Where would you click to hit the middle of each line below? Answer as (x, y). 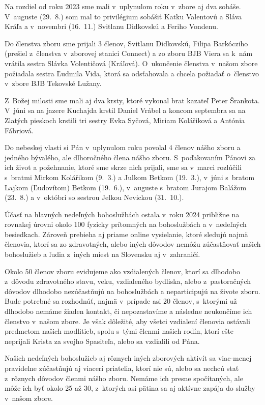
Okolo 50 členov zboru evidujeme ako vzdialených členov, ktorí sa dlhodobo (122, 271)
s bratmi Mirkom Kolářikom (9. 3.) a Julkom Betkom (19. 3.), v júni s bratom (130, 177)
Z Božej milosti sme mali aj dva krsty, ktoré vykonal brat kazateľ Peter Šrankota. (132, 100)
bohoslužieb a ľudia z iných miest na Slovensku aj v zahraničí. (102, 254)
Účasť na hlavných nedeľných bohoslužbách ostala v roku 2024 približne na (122, 214)
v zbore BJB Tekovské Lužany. (53, 83)
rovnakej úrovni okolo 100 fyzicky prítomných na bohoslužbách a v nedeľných (126, 224)
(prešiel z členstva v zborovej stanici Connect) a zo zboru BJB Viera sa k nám (129, 53)
